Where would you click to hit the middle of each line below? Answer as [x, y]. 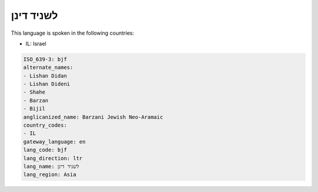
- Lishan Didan [45, 76]
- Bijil [34, 109]
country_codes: [45, 125]
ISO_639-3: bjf [45, 59]
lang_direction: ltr [53, 158]
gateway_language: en [54, 142]
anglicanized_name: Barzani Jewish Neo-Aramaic [93, 117]
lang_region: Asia [50, 175]
